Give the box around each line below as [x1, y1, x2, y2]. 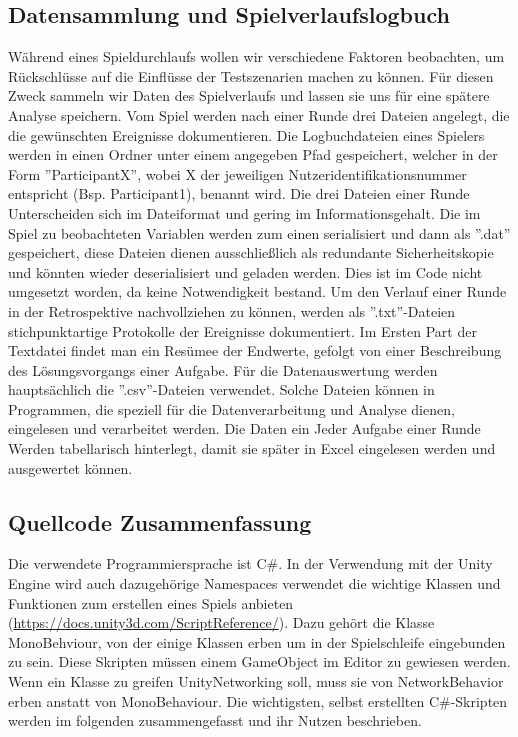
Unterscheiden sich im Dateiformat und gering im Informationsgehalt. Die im [8, 202, 481, 223]
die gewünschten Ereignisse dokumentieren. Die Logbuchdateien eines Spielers [8, 124, 485, 145]
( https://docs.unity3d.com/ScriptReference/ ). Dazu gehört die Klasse [8, 612, 435, 633]
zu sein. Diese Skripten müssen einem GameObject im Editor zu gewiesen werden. [8, 651, 511, 672]
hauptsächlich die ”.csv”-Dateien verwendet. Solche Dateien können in [8, 379, 435, 400]
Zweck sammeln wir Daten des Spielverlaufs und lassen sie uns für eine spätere [8, 85, 490, 106]
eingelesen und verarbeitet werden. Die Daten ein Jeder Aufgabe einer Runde [8, 418, 481, 439]
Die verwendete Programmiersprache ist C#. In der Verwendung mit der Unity [8, 553, 493, 574]
